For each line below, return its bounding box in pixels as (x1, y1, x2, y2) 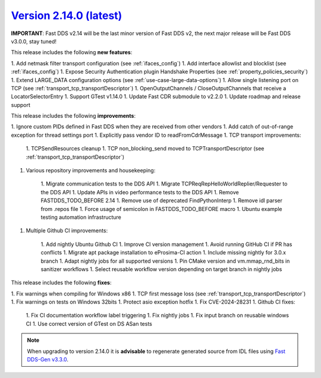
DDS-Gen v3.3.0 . (27, 356, 68, 363)
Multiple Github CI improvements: (26, 227, 108, 234)
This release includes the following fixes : (11, 279, 112, 286)
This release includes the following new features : (11, 49, 133, 56)
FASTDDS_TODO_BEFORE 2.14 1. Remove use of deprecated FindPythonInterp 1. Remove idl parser (40, 197, 282, 204)
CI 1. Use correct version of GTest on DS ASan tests (26, 320, 153, 327)
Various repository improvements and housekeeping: (26, 167, 156, 174)
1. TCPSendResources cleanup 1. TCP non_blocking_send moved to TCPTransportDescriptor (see (26, 145, 265, 152)
